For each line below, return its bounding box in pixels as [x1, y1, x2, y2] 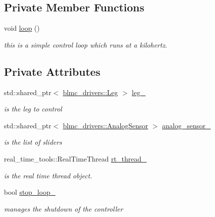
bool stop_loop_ [4, 187, 55, 197]
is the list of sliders [4, 137, 62, 147]
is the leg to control [4, 104, 62, 114]
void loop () [4, 23, 40, 33]
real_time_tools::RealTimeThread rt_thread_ [4, 153, 147, 163]
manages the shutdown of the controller [4, 203, 123, 214]
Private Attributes [4, 63, 101, 79]
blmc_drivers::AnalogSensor [62, 120, 149, 130]
